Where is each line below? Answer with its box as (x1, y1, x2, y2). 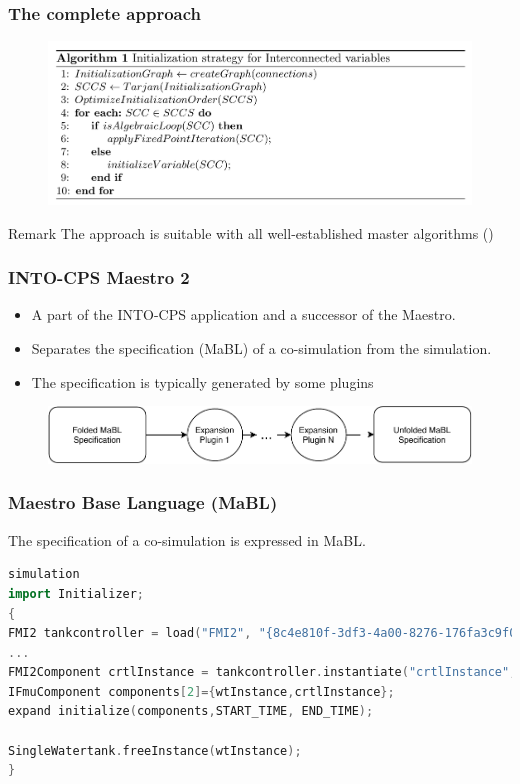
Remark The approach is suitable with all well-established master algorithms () (8, 222, 494, 243)
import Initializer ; (8, 586, 145, 601)
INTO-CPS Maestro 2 (8, 265, 190, 290)
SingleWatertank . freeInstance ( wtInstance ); (8, 743, 302, 758)
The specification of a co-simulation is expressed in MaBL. (8, 529, 366, 550)
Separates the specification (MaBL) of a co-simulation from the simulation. (31, 337, 492, 358)
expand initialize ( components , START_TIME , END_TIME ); (8, 704, 374, 719)
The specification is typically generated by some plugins (31, 371, 374, 392)
